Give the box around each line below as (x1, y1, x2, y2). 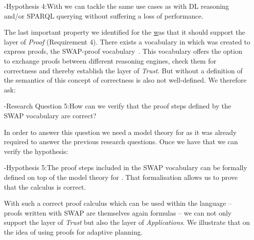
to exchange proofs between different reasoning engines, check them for (4, 55, 216, 65)
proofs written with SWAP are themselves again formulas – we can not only (4, 207, 231, 218)
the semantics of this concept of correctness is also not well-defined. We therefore (4, 75, 247, 85)
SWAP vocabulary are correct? (4, 110, 96, 120)
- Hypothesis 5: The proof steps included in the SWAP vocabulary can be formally (4, 162, 247, 173)
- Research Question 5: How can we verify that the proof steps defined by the (4, 101, 231, 111)
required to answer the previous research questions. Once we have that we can (4, 136, 238, 147)
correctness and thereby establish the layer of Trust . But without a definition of (4, 65, 243, 75)
